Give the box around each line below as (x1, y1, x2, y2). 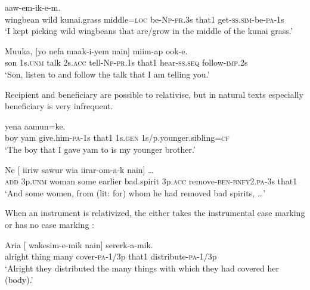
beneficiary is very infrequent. (5, 100, 113, 112)
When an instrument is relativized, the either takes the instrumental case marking (5, 206, 305, 219)
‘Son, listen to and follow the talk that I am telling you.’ (5, 67, 210, 80)
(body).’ (5, 273, 33, 286)
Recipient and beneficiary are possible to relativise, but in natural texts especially (5, 88, 303, 100)
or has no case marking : (5, 218, 94, 230)
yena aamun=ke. (5, 119, 66, 132)
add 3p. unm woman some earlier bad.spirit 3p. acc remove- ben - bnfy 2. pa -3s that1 (5, 175, 297, 187)
